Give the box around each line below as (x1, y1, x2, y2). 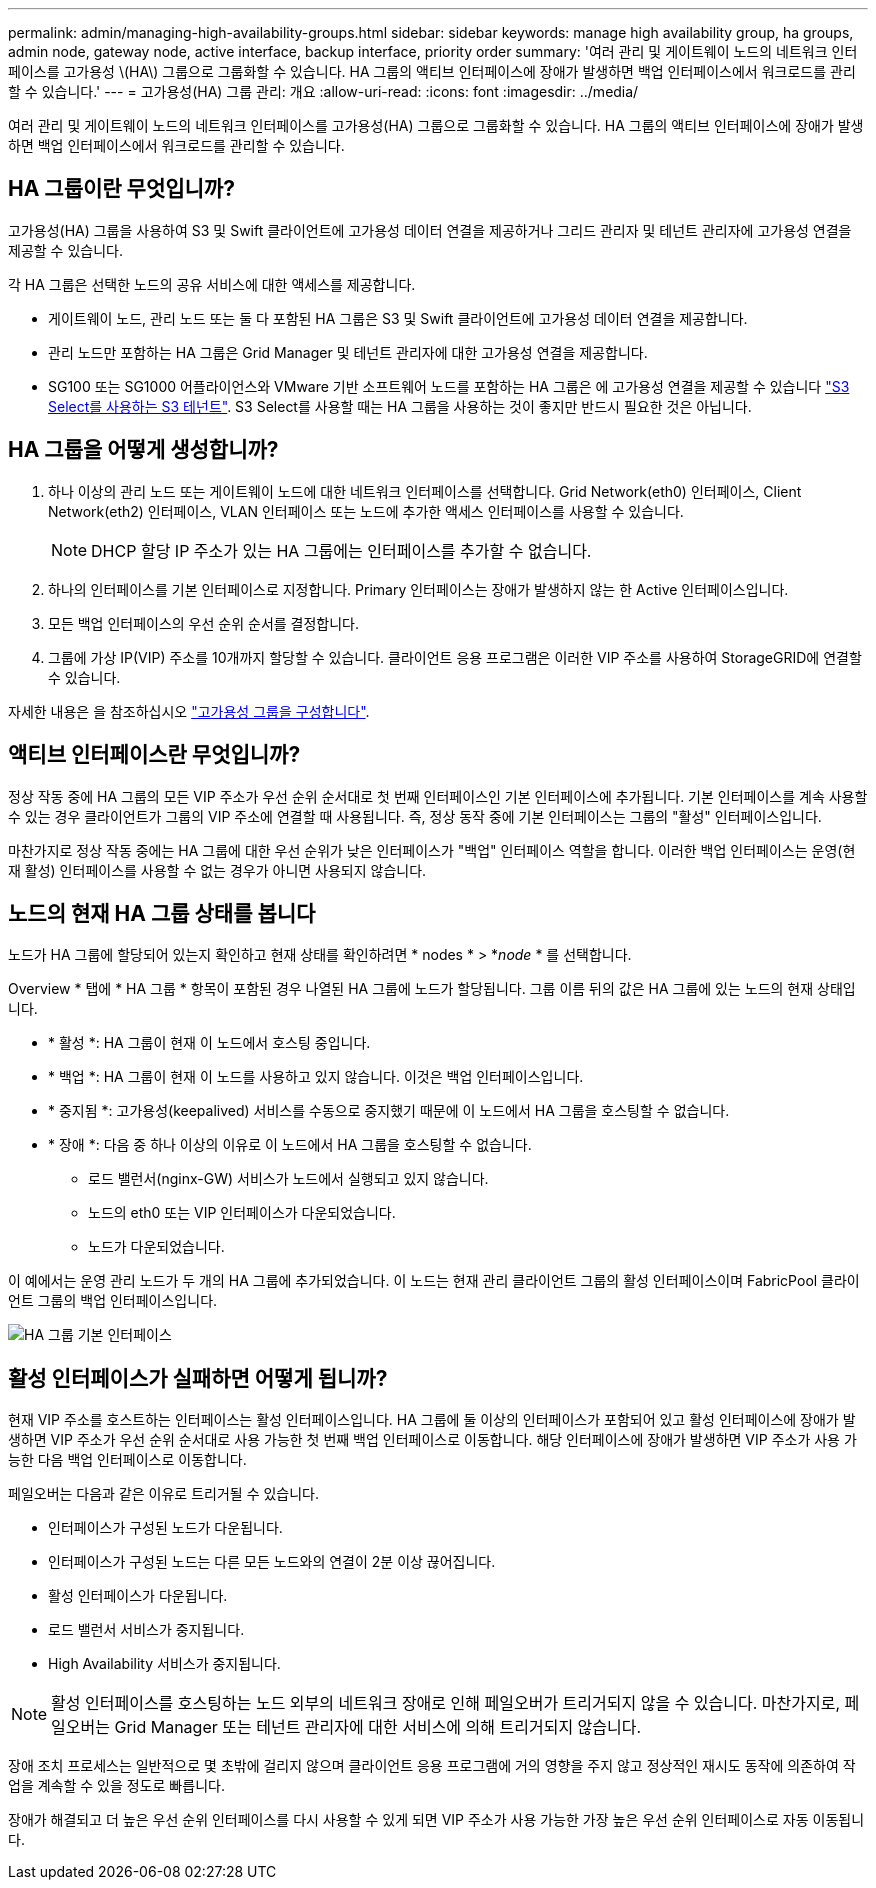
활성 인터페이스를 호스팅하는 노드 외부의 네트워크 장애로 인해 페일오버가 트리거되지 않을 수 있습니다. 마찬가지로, (51, 1693, 841, 1714)
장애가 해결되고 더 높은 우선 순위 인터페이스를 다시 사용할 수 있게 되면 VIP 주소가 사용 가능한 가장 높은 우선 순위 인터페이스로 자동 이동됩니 (8, 1811, 865, 1829)
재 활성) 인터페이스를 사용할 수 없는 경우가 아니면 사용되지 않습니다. (8, 861, 427, 879)
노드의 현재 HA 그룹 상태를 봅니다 (8, 900, 316, 926)
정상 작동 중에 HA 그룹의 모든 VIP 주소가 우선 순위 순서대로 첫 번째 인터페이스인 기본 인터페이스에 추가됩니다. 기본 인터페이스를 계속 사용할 (8, 787, 868, 805)
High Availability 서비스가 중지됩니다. (48, 1655, 281, 1673)
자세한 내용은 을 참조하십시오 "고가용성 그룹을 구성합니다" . (8, 702, 370, 720)
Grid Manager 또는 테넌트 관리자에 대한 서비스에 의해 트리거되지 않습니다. (114, 1717, 642, 1738)
